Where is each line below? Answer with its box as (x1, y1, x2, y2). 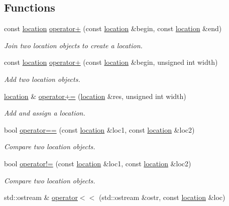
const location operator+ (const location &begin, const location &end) (4, 23, 222, 34)
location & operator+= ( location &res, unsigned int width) (4, 90, 186, 101)
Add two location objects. (4, 73, 80, 84)
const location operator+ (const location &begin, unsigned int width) (4, 57, 218, 67)
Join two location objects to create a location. (4, 40, 143, 50)
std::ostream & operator (4, 192, 78, 202)
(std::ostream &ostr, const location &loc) (98, 192, 225, 202)
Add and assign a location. (4, 108, 85, 118)
